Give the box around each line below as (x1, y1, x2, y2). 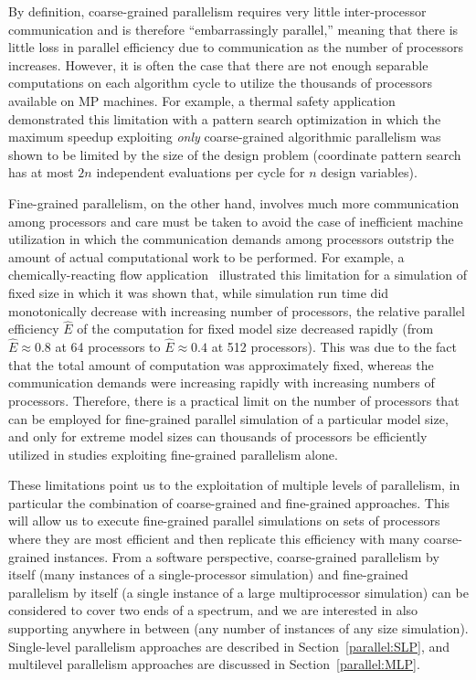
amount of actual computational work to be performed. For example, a (8, 247, 405, 266)
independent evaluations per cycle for (96, 163, 305, 182)
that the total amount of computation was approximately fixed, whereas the (8, 355, 434, 374)
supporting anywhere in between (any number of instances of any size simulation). (8, 619, 469, 638)
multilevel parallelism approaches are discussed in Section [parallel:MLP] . (8, 654, 420, 674)
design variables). (321, 163, 418, 182)
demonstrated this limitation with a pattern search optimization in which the (8, 109, 441, 128)
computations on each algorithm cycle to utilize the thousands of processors (8, 73, 433, 92)
